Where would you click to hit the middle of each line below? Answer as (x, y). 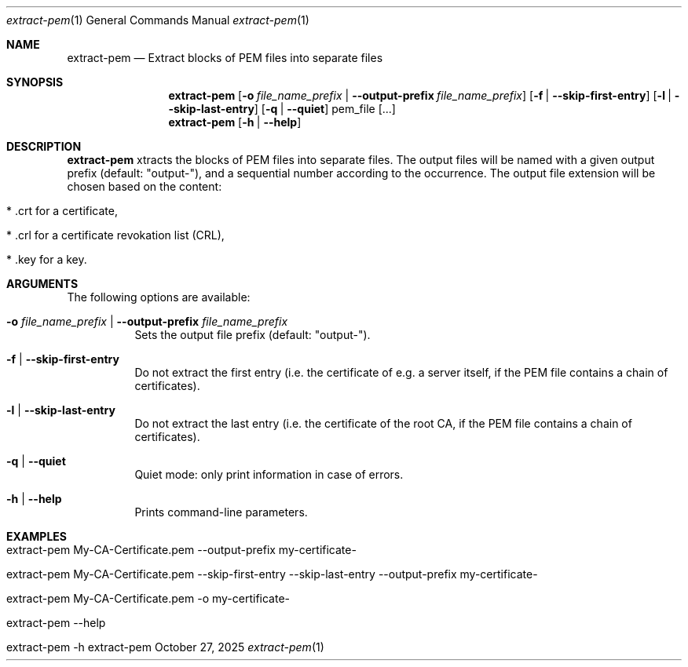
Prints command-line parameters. (221, 512)
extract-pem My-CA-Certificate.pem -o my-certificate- (148, 598)
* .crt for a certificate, (62, 211)
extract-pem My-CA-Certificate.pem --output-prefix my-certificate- (181, 550)
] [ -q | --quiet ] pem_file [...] (325, 109)
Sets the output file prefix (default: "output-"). (253, 335)
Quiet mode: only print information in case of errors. (269, 474)
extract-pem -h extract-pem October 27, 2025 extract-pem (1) (165, 647)
